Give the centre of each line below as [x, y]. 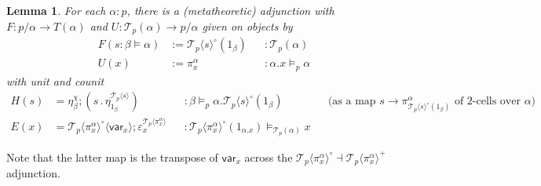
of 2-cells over [487, 102]
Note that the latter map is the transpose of [112, 157]
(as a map [352, 102]
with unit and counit [55, 80]
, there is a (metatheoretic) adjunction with [230, 10]
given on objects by [247, 26]
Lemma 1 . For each [56, 10]
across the [269, 157]
